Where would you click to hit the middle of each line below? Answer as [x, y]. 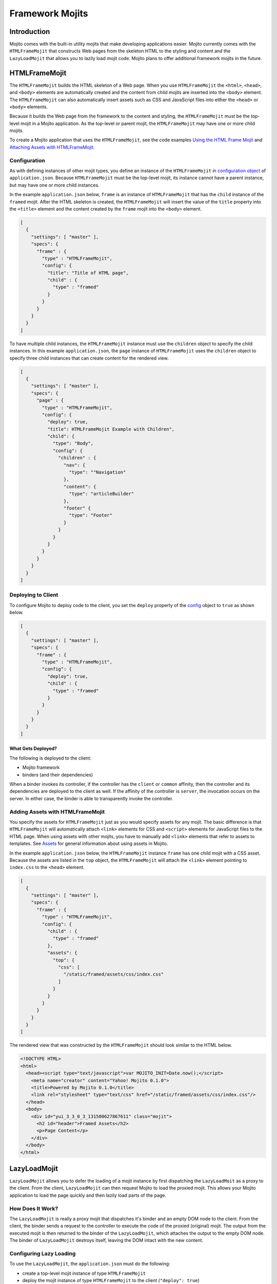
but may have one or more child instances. [54, 185]
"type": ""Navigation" [97, 472]
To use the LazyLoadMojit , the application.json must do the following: [90, 1264]
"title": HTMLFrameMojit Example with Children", [111, 429]
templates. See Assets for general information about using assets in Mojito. [89, 844]
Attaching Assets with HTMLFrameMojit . [52, 147]
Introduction [30, 32]
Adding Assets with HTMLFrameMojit [57, 811]
